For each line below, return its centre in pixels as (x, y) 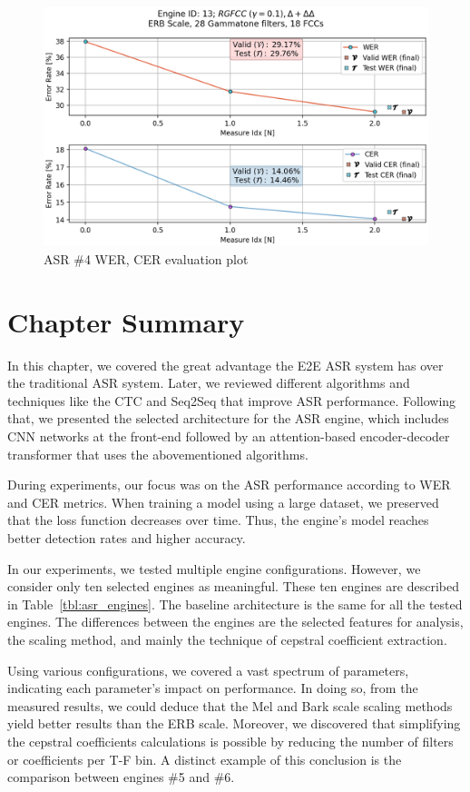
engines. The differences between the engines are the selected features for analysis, (235, 622)
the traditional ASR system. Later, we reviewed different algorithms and (209, 383)
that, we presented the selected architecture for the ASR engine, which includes (228, 418)
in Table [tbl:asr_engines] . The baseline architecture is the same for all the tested (235, 604)
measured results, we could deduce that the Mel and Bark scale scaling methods (230, 705)
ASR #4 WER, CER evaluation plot (146, 258)
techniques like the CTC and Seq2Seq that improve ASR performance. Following (232, 400)
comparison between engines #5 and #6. (121, 777)
